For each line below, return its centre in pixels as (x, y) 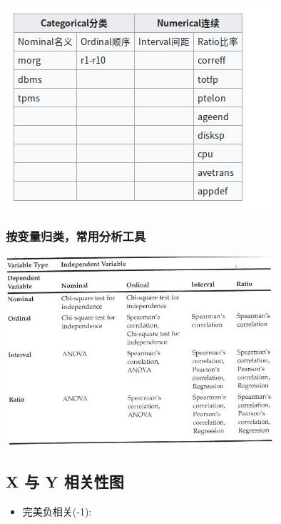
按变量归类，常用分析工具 (76, 236)
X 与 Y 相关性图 (65, 481)
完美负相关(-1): (57, 511)
